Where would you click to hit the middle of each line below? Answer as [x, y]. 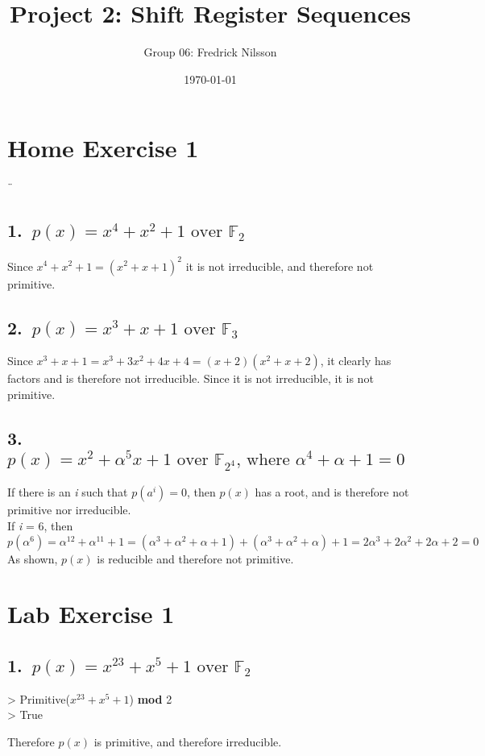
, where [263, 459]
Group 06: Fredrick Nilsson [210, 52]
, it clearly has [356, 361]
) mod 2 [151, 698]
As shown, [33, 558]
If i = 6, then [40, 526]
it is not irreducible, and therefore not [280, 266]
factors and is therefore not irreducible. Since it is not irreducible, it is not [191, 378]
